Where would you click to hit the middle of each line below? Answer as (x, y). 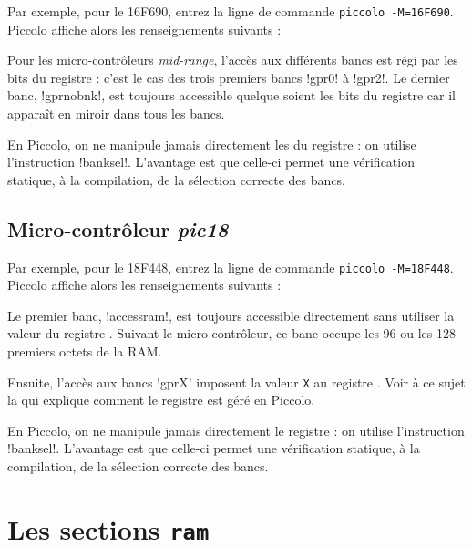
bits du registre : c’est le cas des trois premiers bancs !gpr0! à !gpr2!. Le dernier (229, 77)
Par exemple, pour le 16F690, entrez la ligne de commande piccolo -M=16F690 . (231, 11)
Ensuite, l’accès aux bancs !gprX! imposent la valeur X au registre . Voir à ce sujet (236, 382)
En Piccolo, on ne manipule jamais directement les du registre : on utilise (212, 144)
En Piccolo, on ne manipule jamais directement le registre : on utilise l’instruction (236, 430)
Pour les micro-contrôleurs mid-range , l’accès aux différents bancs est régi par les (233, 60)
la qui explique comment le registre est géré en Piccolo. (161, 400)
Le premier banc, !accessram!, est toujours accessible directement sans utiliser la (231, 315)
